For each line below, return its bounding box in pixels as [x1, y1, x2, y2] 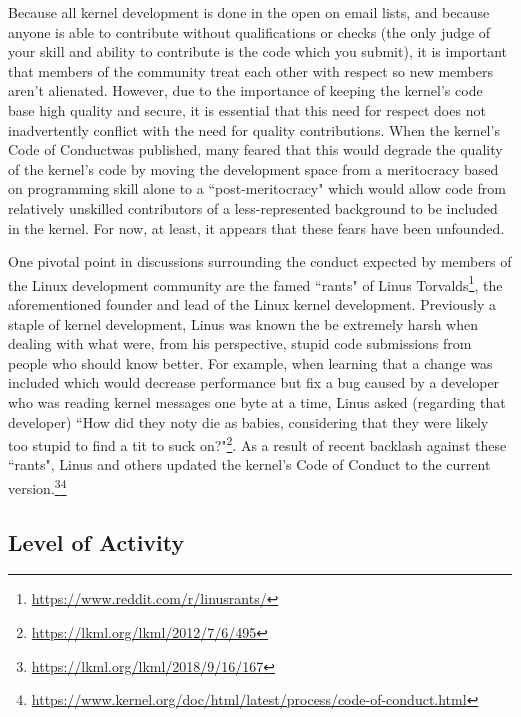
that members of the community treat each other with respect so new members [8, 60, 493, 81]
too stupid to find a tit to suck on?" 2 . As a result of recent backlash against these [8, 432, 507, 455]
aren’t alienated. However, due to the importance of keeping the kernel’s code [8, 80, 483, 101]
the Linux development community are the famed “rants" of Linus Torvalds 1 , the [8, 271, 503, 295]
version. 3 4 [8, 474, 67, 498]
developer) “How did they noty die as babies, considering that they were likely [8, 411, 489, 432]
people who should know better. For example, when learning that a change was [8, 352, 493, 373]
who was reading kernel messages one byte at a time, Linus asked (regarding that [8, 391, 506, 412]
